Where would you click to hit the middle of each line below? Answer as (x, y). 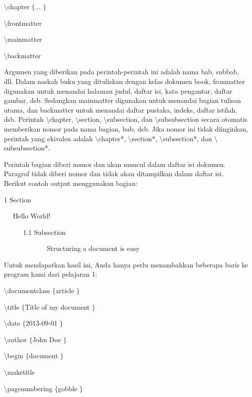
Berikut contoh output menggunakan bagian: (71, 183)
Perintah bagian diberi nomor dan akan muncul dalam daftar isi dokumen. (115, 164)
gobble (68, 388)
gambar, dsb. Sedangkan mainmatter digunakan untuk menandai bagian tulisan (123, 100)
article (65, 290)
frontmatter (24, 23)
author (17, 339)
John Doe (47, 339)
